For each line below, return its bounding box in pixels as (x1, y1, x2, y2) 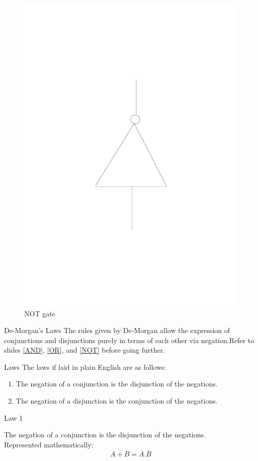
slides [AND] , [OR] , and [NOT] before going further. (4, 345, 165, 355)
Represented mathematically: (4, 439, 94, 449)
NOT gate (24, 308, 55, 318)
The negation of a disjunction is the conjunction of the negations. (16, 396, 218, 406)
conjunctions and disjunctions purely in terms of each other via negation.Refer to (4, 335, 254, 345)
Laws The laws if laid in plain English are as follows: (4, 361, 166, 372)
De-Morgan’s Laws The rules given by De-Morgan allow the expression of (4, 325, 230, 336)
